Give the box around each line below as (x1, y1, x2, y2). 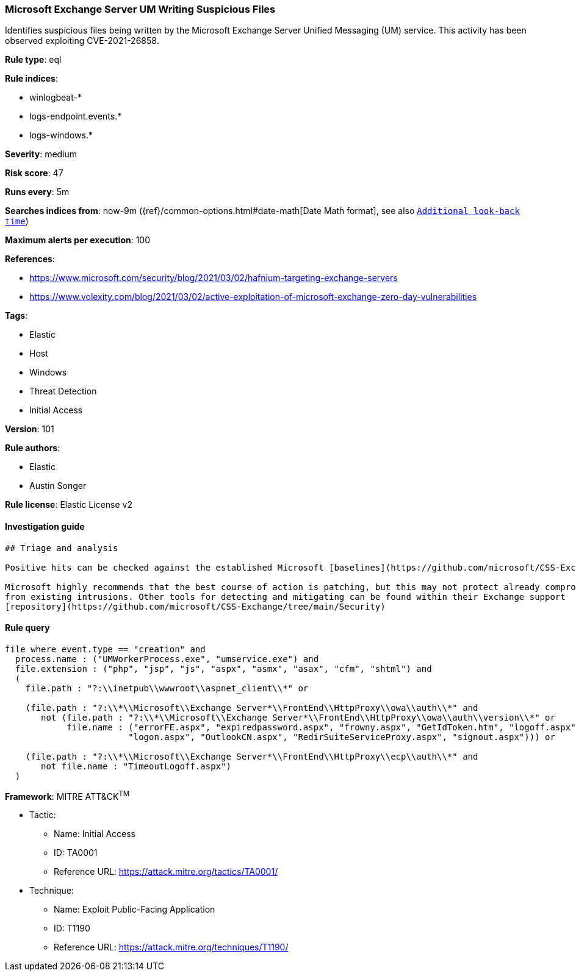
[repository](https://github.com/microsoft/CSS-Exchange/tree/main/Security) (5, 601, 386, 611)
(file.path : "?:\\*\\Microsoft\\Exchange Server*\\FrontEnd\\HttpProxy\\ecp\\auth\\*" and (25, 751, 478, 761)
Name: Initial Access (54, 828, 135, 839)
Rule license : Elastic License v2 (5, 499, 132, 510)
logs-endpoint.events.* (29, 111, 122, 122)
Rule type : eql (5, 54, 62, 65)
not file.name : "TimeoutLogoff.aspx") (41, 761, 231, 771)
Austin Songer (29, 480, 87, 491)
